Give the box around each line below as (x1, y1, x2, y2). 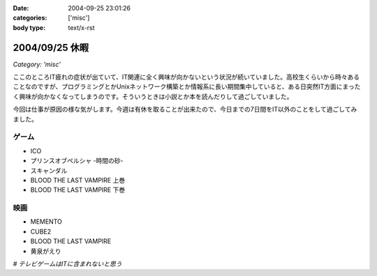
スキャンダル (30, 166, 68, 174)
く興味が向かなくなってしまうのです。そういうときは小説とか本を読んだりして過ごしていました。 (13, 92, 293, 100)
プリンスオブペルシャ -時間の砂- (30, 157, 124, 165)
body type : (13, 23, 45, 31)
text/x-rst (68, 23, 95, 31)
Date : (13, 4, 29, 12)
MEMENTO (30, 217, 62, 226)
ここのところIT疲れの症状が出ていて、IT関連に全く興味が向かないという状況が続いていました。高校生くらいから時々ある (13, 73, 360, 82)
